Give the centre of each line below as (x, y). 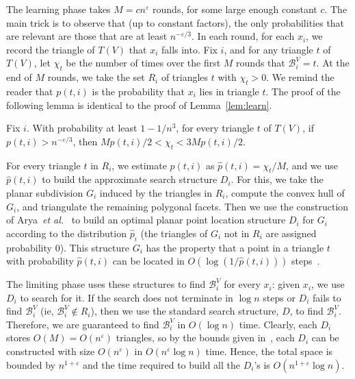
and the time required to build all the (161, 364)
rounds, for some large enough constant (235, 9)
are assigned (291, 233)
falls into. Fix (189, 49)
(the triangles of (174, 233)
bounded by (31, 364)
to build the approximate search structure (130, 179)
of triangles (185, 77)
